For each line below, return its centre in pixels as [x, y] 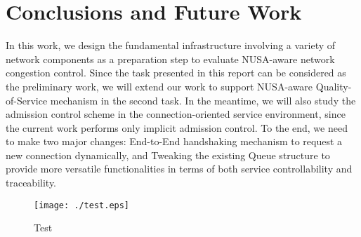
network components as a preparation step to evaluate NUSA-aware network [170, 59]
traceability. [31, 183]
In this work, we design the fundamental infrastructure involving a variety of [171, 45]
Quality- [334, 86]
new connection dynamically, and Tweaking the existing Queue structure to [168, 155]
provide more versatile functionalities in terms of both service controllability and [179, 169]
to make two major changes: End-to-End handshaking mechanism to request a [174, 141]
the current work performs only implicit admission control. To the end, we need [177, 127]
